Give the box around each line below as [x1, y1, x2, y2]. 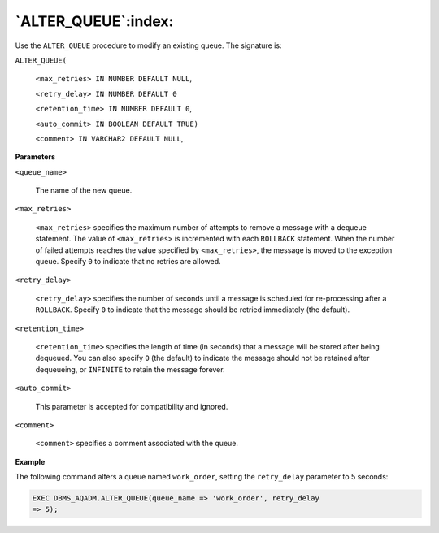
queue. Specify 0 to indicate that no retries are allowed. [35, 257, 221, 266]
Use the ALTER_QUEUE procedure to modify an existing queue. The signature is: [15, 41, 282, 50]
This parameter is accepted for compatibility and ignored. [35, 401, 228, 411]
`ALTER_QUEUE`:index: [15, 12, 174, 30]
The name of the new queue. [35, 185, 133, 195]
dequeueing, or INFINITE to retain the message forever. [35, 364, 225, 374]
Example [15, 457, 46, 466]
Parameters [15, 152, 56, 162]
